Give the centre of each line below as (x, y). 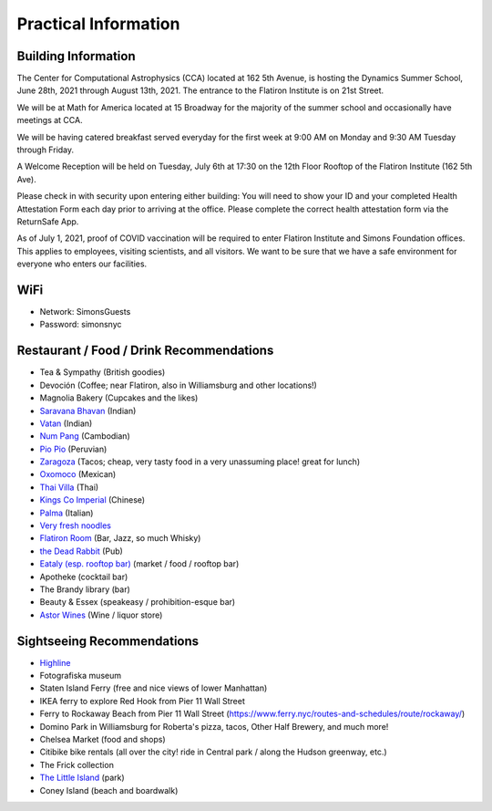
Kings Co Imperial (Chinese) (92, 500)
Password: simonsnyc (81, 325)
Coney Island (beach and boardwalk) (109, 790)
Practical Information (98, 24)
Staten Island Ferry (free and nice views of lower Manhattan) (154, 688)
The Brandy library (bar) (85, 589)
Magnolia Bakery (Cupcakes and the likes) (119, 398)
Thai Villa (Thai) (69, 487)
